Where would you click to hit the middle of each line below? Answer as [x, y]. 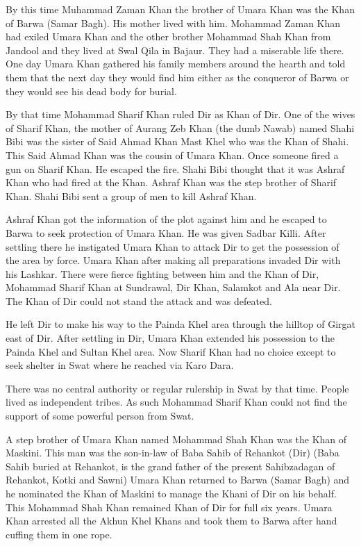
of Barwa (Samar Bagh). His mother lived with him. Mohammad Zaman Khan [173, 23]
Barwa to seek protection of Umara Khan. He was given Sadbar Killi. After [166, 232]
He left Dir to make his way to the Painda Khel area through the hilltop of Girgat [180, 324]
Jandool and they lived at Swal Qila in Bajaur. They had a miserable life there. [175, 50]
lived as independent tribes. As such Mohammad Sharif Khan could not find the [176, 402]
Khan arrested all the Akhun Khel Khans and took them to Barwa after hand [171, 521]
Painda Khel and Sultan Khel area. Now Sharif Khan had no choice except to [171, 351]
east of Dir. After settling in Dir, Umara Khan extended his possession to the [170, 338]
